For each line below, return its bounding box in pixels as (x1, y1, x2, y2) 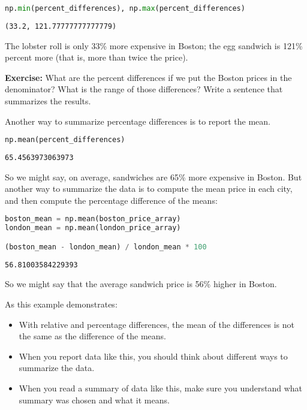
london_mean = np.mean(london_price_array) (5, 224, 181, 233)
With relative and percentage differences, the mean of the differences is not (19, 318, 295, 330)
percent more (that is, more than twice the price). (5, 51, 188, 64)
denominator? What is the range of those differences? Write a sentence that (5, 83, 283, 95)
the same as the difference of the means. (19, 330, 167, 342)
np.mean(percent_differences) (5, 135, 125, 144)
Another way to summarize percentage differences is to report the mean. (5, 114, 270, 127)
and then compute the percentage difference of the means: (5, 194, 218, 206)
